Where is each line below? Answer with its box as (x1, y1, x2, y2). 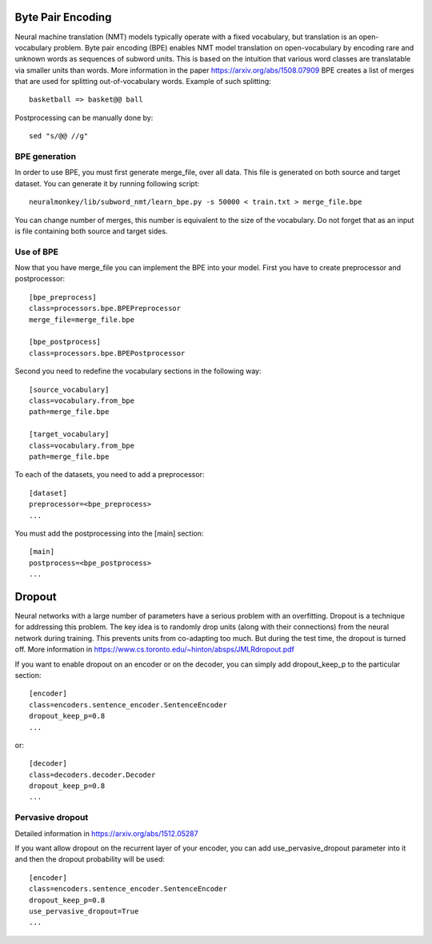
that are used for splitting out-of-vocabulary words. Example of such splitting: (14, 77, 271, 86)
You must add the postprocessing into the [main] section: (14, 528, 204, 538)
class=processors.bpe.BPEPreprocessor (29, 304, 182, 313)
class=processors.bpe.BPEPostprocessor (29, 349, 186, 357)
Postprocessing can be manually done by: (14, 113, 154, 122)
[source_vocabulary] (29, 384, 110, 394)
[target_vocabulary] (29, 430, 110, 439)
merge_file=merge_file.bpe (29, 315, 135, 324)
